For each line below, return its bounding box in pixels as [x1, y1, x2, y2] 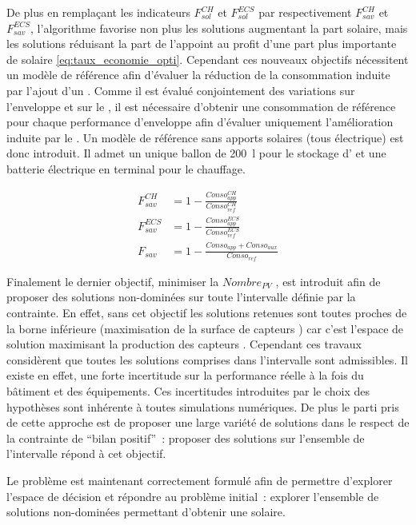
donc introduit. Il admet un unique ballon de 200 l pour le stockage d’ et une [6, 145, 386, 161]
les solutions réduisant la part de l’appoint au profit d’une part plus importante [6, 35, 397, 52]
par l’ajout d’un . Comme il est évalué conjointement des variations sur [6, 82, 355, 98]
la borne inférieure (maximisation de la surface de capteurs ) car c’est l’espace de [6, 320, 404, 336]
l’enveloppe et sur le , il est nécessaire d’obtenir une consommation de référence [6, 97, 396, 114]
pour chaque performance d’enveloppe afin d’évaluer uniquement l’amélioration [6, 113, 394, 130]
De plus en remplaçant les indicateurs [6, 4, 190, 20]
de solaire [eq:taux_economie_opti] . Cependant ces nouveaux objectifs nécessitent [6, 50, 409, 67]
